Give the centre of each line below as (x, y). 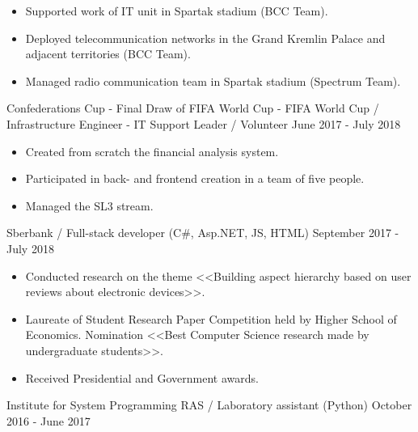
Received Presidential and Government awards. (142, 377)
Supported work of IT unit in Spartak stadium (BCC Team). (177, 11)
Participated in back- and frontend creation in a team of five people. (195, 178)
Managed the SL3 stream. (89, 205)
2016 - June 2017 (49, 420)
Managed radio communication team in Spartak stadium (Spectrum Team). (213, 80)
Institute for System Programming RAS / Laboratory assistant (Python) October (209, 405)
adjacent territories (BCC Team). (108, 54)
